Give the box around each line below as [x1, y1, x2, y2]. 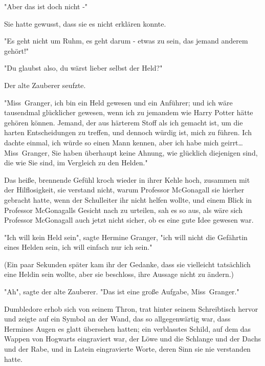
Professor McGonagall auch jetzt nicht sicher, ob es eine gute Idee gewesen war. [4, 214, 254, 225]
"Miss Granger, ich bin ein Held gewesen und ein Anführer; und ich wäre [4, 97, 233, 107]
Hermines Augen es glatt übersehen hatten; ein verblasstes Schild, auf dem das [4, 323, 251, 334]
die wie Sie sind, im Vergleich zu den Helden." [4, 157, 148, 168]
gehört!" [4, 45, 29, 56]
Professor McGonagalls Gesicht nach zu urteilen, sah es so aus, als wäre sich [4, 204, 242, 215]
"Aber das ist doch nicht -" [4, 1, 88, 11]
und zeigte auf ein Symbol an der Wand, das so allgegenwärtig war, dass [4, 313, 231, 324]
